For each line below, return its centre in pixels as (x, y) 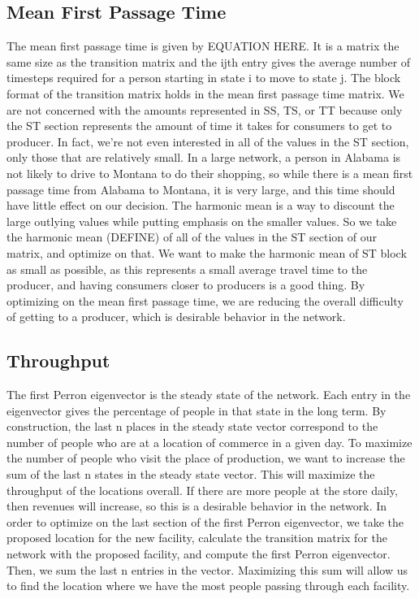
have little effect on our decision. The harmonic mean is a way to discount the (201, 205)
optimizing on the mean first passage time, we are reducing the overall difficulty (205, 300)
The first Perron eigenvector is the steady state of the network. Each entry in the (209, 395)
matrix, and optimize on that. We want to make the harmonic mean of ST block (207, 252)
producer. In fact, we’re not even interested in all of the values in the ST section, (208, 141)
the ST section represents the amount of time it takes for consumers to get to (199, 126)
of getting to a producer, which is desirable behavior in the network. (176, 317)
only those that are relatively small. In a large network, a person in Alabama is (204, 157)
